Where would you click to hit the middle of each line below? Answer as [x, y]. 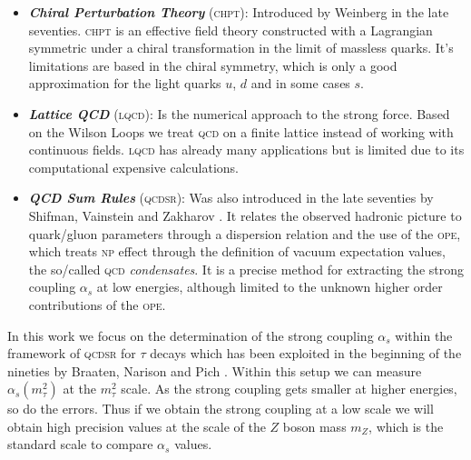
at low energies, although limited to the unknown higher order [270, 287]
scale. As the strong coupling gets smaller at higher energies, [289, 389]
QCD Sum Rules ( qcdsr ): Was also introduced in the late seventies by [231, 198]
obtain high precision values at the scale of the [137, 426]
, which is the [406, 426]
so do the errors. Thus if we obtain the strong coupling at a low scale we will [221, 409]
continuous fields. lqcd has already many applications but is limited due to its [246, 150]
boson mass [314, 426]
